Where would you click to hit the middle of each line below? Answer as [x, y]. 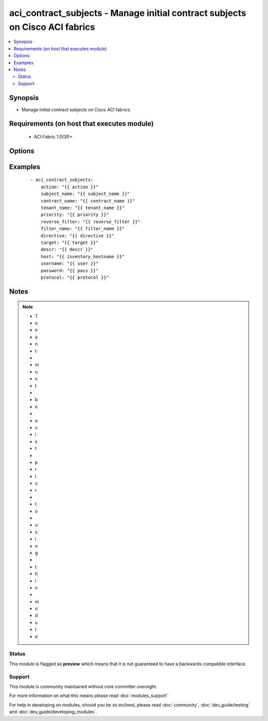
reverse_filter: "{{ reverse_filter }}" [91, 222]
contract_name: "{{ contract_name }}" [88, 201]
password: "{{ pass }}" [69, 270]
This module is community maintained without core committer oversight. [83, 686]
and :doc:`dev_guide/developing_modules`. [53, 712]
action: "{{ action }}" [69, 187]
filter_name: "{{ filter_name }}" [83, 229]
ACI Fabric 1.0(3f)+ [53, 137]
